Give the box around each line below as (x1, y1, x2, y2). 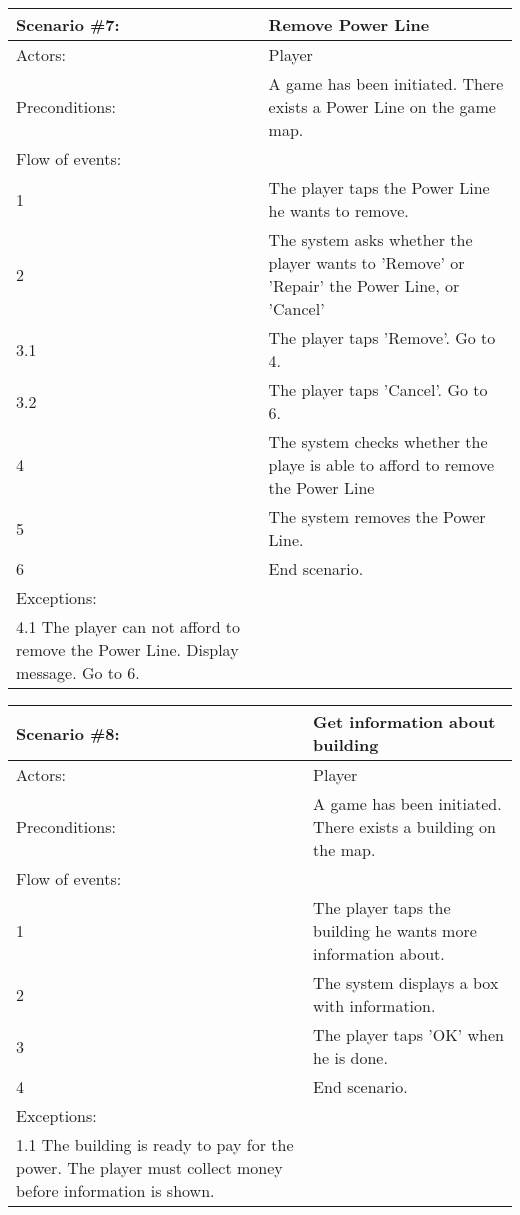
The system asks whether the (268, 228, 473, 251)
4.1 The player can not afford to (16, 615, 241, 638)
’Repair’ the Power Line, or (268, 274, 460, 297)
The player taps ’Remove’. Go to (268, 326, 496, 349)
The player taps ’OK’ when (313, 1023, 504, 1046)
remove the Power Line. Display (16, 638, 239, 661)
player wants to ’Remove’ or (268, 251, 465, 274)
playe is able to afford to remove (268, 453, 495, 476)
